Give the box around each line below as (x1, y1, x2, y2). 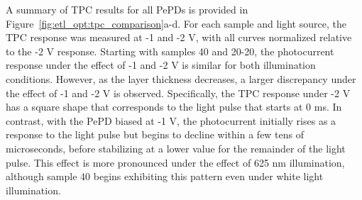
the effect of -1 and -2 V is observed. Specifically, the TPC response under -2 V (6, 85, 351, 100)
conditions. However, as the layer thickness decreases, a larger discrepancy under (6, 71, 356, 86)
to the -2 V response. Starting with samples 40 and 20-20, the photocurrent (6, 43, 334, 58)
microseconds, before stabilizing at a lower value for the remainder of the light (6, 140, 346, 155)
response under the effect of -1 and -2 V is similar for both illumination (6, 57, 316, 72)
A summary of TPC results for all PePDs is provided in (6, 2, 248, 16)
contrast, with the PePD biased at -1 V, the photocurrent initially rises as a (6, 113, 336, 128)
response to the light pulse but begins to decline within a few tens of (6, 127, 305, 142)
